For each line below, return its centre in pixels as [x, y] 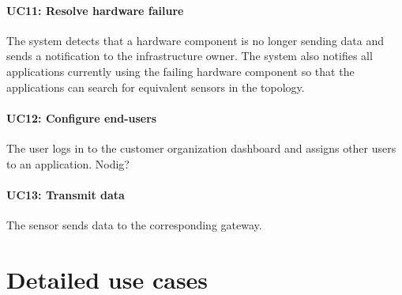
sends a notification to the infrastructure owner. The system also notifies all [190, 56]
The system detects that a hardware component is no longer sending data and [195, 40]
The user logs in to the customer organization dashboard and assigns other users [201, 147]
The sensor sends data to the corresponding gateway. [134, 224]
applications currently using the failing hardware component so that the [180, 71]
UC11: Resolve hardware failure [95, 10]
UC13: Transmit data [66, 194]
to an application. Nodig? [68, 163]
